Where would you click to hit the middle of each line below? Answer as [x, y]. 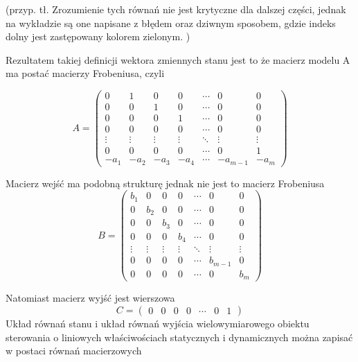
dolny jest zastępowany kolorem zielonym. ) [98, 36]
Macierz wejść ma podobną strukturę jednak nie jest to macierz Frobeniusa [165, 183]
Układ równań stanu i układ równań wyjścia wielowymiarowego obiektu [158, 323]
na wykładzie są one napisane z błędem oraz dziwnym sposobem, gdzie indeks [171, 23]
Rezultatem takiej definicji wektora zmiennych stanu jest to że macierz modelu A [178, 59]
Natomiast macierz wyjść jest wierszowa [90, 298]
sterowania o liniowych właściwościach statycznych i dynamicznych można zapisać [179, 337]
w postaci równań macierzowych [74, 351]
